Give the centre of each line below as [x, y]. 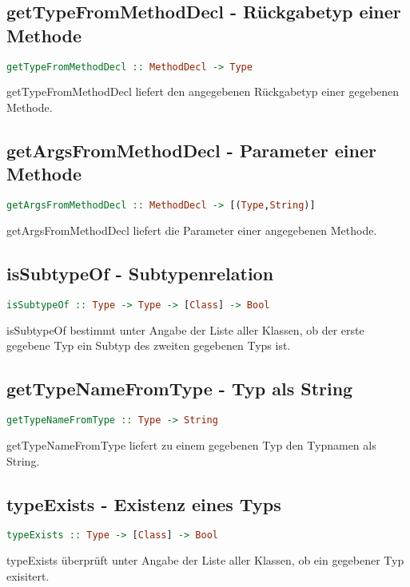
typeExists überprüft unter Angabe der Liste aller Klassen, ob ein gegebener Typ [205, 560]
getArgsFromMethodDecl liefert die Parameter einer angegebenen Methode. [192, 230]
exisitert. [28, 575]
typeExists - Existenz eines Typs [144, 504]
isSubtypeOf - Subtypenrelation [140, 274]
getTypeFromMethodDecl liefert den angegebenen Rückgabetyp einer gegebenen [203, 91]
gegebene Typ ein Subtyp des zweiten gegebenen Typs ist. [149, 345]
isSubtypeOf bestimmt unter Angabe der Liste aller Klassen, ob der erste [185, 329]
